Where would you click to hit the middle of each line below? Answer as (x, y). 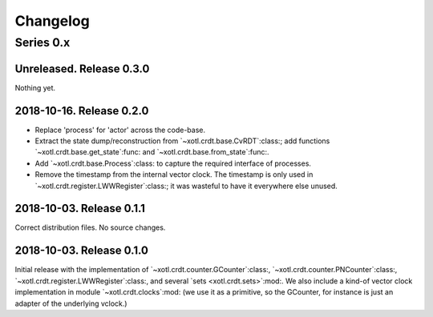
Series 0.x (42, 42)
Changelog (52, 21)
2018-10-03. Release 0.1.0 (81, 251)
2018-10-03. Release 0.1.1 (80, 209)
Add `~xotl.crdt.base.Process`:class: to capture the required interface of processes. (173, 163)
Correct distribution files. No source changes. (90, 227)
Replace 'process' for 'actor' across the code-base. (120, 130)
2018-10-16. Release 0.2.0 (82, 111)
